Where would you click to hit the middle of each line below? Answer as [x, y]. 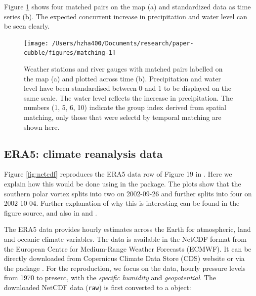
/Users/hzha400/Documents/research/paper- [123, 43]
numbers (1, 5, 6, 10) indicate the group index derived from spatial [125, 107]
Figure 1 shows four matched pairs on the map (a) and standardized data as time [128, 6]
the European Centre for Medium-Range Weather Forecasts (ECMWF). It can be [128, 248]
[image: [36, 43]
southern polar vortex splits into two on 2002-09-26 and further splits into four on [128, 193]
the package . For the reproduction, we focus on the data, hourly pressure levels [125, 268]
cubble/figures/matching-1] [70, 53]
